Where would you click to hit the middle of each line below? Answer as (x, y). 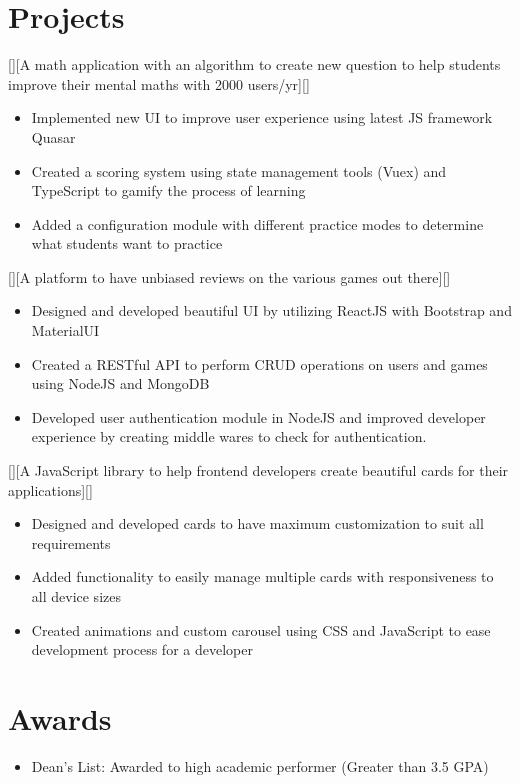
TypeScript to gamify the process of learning (168, 190)
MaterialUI (65, 330)
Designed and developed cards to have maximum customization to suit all (257, 523)
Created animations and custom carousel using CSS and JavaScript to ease (261, 629)
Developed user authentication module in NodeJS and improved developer (258, 416)
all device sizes (76, 596)
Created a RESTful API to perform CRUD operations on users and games (259, 363)
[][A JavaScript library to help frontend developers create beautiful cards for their (258, 470)
